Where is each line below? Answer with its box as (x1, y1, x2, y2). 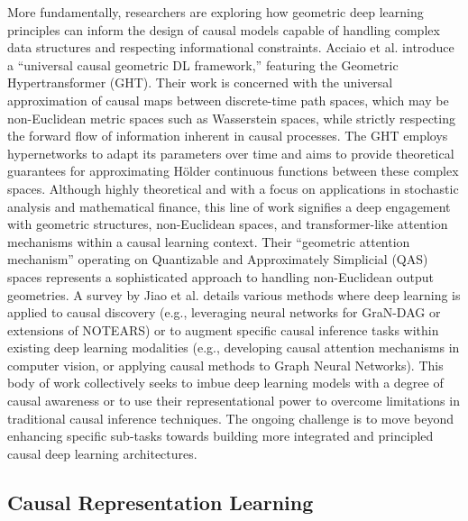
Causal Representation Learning (7, 488, 314, 516)
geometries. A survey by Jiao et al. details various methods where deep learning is (7, 285, 461, 304)
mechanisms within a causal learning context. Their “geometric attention (7, 232, 410, 251)
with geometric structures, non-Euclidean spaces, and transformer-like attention (7, 215, 448, 233)
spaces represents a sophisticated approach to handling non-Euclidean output (7, 267, 434, 286)
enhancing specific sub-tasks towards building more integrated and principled (7, 426, 434, 445)
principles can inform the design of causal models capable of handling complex (7, 20, 440, 39)
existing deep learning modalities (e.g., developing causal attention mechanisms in (7, 338, 460, 357)
